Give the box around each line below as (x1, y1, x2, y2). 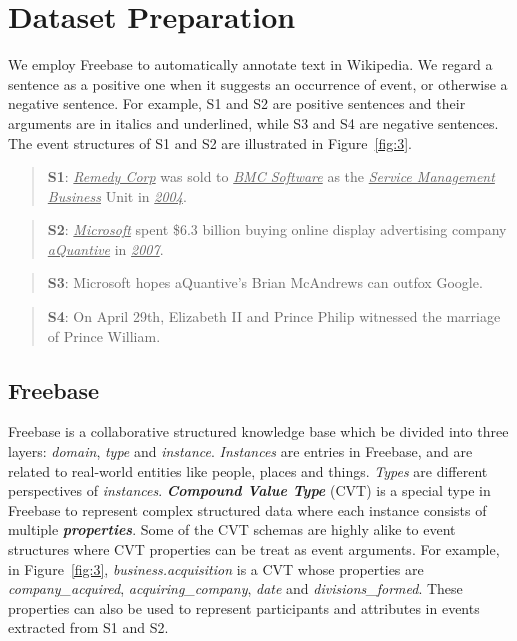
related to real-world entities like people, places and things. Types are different (8, 460, 488, 481)
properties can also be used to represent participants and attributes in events (8, 597, 480, 618)
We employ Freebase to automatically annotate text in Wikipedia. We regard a (8, 54, 493, 75)
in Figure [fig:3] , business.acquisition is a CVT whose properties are (8, 558, 424, 579)
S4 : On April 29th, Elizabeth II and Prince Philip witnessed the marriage (47, 306, 501, 327)
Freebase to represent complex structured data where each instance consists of (8, 499, 487, 520)
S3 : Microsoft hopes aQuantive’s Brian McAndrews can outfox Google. (47, 272, 483, 293)
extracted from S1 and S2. (8, 617, 169, 638)
